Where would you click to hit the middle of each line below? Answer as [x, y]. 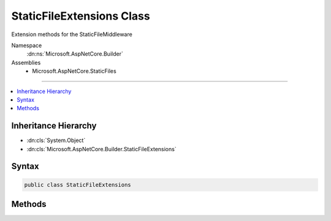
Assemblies [26, 62]
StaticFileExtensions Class [81, 16]
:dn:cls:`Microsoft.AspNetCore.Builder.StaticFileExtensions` [102, 149]
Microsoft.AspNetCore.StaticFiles [74, 71]
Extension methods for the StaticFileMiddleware [72, 34]
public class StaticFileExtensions [78, 185]
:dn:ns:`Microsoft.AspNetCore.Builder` [75, 54]
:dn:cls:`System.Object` [56, 140]
